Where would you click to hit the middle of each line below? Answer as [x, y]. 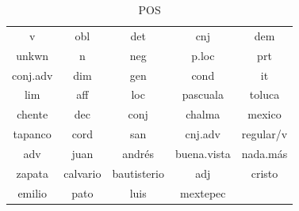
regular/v [264, 134]
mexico [264, 114]
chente [33, 114]
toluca [264, 94]
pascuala [203, 94]
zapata [32, 173]
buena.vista [203, 153]
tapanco [32, 134]
